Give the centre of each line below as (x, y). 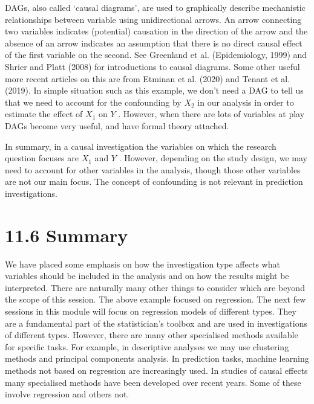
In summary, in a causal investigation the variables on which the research (141, 146)
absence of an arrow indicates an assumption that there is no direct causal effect (154, 43)
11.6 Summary (67, 235)
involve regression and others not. (67, 394)
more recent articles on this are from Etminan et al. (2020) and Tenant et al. (148, 78)
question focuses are (42, 158)
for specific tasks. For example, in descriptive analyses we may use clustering (147, 346)
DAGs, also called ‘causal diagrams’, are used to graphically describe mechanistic (155, 7)
